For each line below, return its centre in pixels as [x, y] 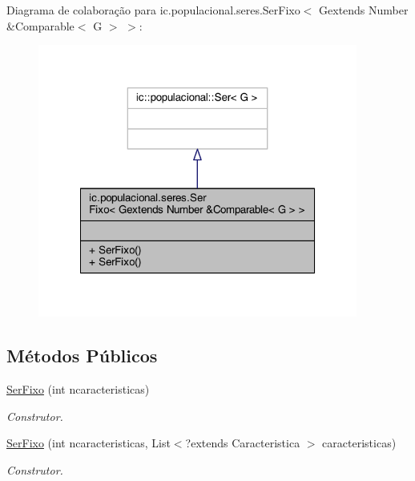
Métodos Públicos [82, 356]
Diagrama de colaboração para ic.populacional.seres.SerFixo [153, 10]
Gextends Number [364, 10]
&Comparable [40, 25]
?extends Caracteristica [243, 443]
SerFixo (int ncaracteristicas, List [89, 443]
